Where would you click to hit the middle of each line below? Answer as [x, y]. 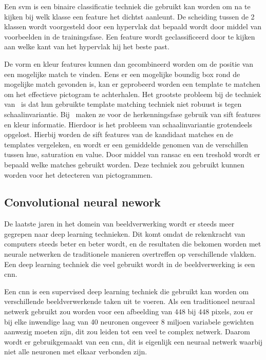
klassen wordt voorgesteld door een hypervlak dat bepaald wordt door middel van [133, 26]
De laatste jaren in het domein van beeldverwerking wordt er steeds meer [119, 224]
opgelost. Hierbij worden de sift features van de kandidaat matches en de [119, 134]
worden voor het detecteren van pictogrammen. [79, 174]
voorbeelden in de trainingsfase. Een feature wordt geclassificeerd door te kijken [130, 36]
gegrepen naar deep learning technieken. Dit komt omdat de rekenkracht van [125, 233]
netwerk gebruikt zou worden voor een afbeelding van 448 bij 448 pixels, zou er [129, 311]
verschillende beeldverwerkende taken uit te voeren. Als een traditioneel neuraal [130, 301]
